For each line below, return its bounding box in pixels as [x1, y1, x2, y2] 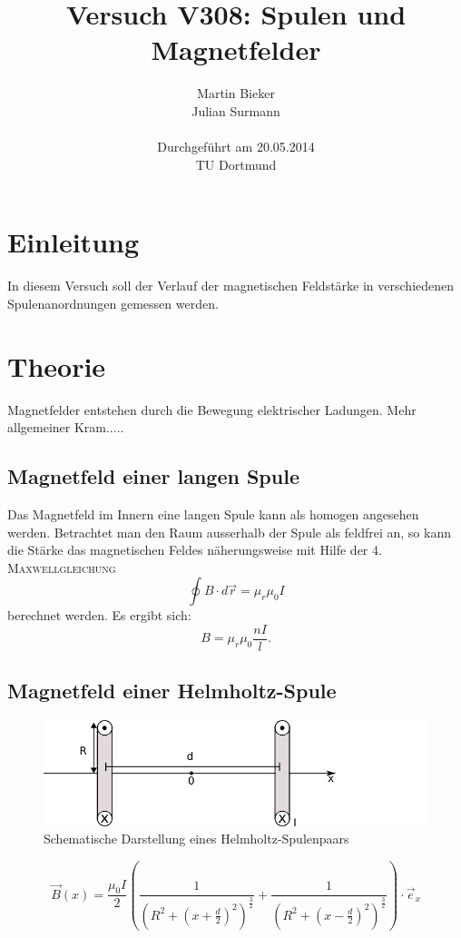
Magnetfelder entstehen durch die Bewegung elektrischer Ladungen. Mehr [7, 400, 417, 419]
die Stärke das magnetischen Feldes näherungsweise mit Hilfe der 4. [7, 540, 382, 559]
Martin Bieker [197, 84, 275, 103]
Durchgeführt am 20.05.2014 [157, 137, 315, 156]
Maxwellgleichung [7, 558, 116, 577]
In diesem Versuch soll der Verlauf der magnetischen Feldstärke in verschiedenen [7, 276, 455, 295]
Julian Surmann [191, 101, 280, 120]
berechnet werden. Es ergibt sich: [7, 606, 191, 625]
